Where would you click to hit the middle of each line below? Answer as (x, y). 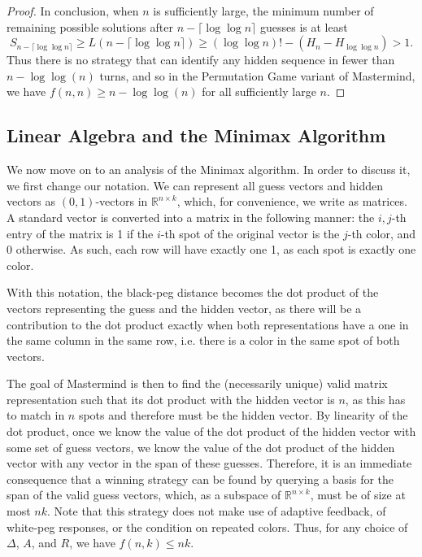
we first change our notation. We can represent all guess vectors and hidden (195, 185)
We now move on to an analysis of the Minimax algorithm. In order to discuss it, (209, 170)
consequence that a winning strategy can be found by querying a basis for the (200, 479)
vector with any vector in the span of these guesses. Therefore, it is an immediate (209, 463)
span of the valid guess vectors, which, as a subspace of (144, 495)
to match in (36, 415)
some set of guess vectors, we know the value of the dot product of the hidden (201, 447)
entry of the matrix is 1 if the (80, 233)
